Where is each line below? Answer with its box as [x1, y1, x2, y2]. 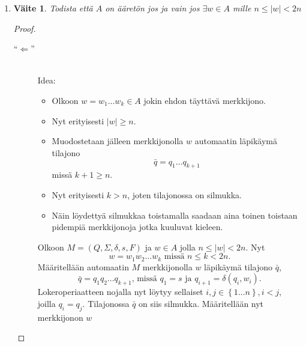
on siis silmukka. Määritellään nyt [139, 297, 264, 309]
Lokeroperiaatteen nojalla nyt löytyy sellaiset [37, 285, 203, 298]
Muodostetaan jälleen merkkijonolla [52, 135, 184, 147]
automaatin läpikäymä [194, 135, 277, 147]
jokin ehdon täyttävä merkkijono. [143, 94, 266, 106]
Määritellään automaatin [37, 260, 129, 273]
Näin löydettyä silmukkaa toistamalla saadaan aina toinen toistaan [52, 208, 298, 221]
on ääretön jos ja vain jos [105, 2, 200, 14]
